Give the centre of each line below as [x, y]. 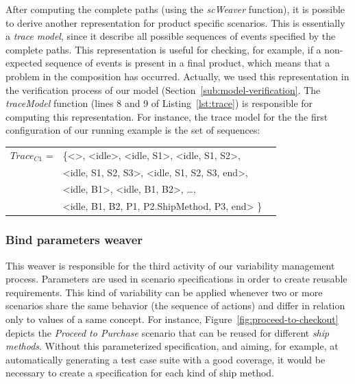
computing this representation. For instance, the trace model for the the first [167, 116]
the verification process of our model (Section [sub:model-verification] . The [163, 89]
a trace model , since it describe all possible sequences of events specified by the [171, 36]
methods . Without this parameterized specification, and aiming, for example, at [172, 346]
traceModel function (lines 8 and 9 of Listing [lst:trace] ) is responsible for [159, 103]
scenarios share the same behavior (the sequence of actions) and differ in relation [175, 305]
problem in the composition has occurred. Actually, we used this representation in [177, 76]
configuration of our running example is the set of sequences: [133, 130]
